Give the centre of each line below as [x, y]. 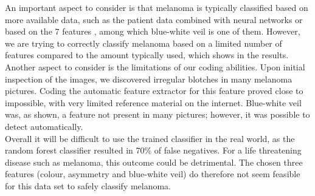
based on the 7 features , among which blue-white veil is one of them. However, [153, 31]
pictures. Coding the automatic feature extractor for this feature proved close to [154, 91]
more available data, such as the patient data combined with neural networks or [154, 19]
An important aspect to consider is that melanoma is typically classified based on [157, 7]
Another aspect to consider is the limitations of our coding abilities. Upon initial [155, 66]
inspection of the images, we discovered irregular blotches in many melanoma [149, 79]
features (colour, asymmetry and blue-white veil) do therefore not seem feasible [153, 174]
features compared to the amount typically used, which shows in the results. [147, 55]
